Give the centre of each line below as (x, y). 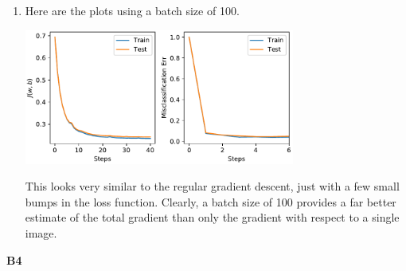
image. (41, 233)
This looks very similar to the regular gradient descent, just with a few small (212, 186)
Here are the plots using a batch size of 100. (132, 10)
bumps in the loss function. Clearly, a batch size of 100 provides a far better (211, 201)
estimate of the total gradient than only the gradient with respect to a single (212, 217)
